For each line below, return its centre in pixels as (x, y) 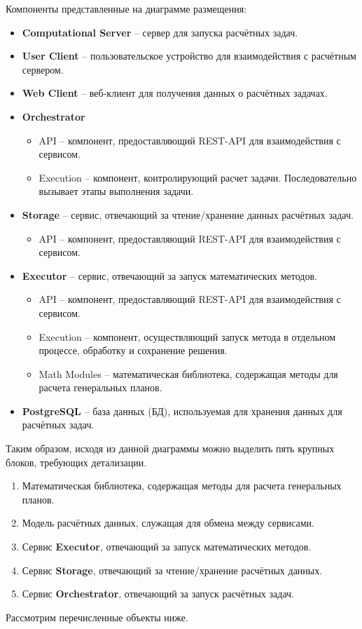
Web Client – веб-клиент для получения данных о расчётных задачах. (175, 93)
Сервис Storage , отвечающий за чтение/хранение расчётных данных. (172, 570)
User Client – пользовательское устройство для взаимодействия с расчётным (189, 56)
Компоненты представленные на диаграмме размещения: (126, 8)
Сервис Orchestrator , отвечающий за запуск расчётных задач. (158, 594)
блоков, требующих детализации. (76, 462)
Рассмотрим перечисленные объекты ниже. (97, 617)
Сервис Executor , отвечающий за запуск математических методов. (167, 547)
